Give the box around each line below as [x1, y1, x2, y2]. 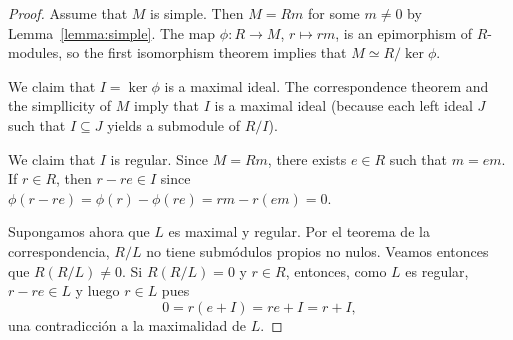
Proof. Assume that [8, 3, 128, 23]
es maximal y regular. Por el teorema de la [168, 221, 430, 242]
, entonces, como [285, 260, 387, 281]
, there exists [267, 148, 347, 169]
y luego [75, 280, 120, 301]
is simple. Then [150, 3, 244, 23]
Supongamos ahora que [8, 221, 150, 242]
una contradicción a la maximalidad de [8, 314, 247, 335]
